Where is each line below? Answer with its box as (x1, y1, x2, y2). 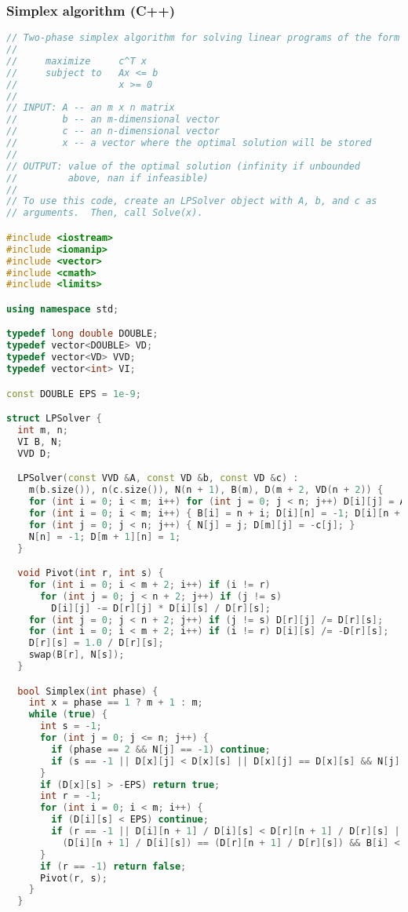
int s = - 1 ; (39, 720, 102, 732)
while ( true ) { (28, 709, 107, 720)
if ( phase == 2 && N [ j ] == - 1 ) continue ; (51, 743, 271, 755)
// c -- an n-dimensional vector (6, 126, 220, 137)
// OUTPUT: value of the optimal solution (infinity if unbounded (6, 160, 361, 172)
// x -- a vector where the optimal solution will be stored (6, 137, 372, 149)
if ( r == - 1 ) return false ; (39, 860, 187, 872)
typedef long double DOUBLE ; (6, 328, 158, 340)
